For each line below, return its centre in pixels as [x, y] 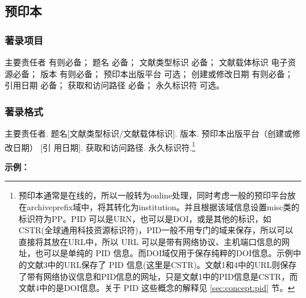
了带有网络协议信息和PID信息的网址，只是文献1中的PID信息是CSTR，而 [158, 276]
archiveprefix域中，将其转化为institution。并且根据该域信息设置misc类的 [163, 207]
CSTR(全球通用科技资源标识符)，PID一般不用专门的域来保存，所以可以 [156, 230]
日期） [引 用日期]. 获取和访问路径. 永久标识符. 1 [104, 146]
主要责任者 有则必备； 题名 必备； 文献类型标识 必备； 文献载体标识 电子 [146, 62]
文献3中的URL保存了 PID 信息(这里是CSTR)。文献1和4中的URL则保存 [162, 264]
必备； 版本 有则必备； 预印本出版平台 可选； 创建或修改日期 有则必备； [153, 73]
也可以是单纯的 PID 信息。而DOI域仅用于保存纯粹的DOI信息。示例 [164, 253]
